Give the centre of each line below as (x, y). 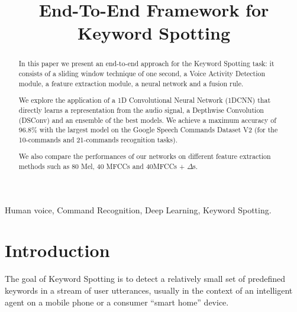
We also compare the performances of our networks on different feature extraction (145, 156)
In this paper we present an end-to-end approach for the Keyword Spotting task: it (146, 64)
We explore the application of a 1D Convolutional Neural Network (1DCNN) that (145, 100)
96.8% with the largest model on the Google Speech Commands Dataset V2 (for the (148, 130)
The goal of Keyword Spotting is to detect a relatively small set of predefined (145, 279)
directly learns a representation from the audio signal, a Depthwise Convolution (141, 110)
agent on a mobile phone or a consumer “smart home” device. (117, 302)
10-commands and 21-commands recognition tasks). (98, 139)
